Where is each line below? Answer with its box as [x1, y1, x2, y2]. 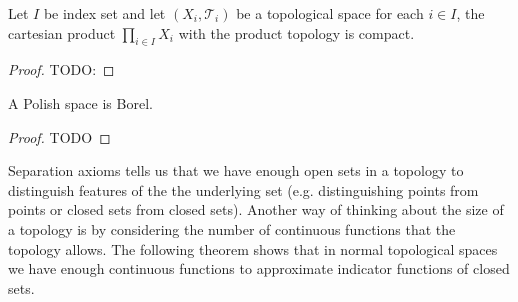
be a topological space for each [236, 3, 424, 23]
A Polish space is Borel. [8, 92, 153, 113]
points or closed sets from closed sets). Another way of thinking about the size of [8, 199, 504, 220]
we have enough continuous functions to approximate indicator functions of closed [8, 258, 510, 279]
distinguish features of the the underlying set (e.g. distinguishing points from [8, 179, 479, 200]
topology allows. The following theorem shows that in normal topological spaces [8, 238, 498, 259]
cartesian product [8, 22, 116, 43]
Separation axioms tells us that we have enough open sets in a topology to [8, 160, 464, 181]
